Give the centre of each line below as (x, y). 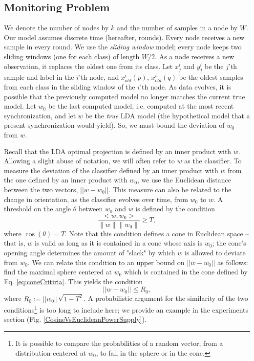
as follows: (233, 262)
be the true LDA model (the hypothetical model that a (168, 115)
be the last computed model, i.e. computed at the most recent (141, 106)
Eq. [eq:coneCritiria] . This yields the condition (73, 281)
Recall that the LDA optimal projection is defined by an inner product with (118, 151)
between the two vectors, (41, 189)
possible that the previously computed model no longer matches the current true (125, 96)
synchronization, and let (40, 115)
